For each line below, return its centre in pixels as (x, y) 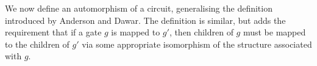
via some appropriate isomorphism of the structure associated (197, 44)
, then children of (201, 32)
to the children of (37, 44)
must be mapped (274, 32)
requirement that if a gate (53, 32)
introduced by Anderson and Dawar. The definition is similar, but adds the (145, 20)
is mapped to (136, 32)
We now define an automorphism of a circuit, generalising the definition (139, 8)
